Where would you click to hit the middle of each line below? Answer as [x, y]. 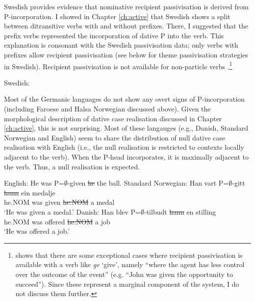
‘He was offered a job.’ [37, 231]
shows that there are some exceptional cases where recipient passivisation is [129, 255]
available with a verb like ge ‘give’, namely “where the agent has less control [130, 264]
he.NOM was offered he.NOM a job [57, 221]
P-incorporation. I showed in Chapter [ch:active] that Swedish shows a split [117, 16]
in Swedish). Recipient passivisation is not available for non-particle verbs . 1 [118, 65]
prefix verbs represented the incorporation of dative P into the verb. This [114, 35]
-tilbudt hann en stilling [180, 211]
